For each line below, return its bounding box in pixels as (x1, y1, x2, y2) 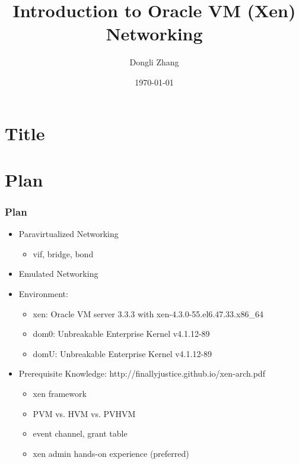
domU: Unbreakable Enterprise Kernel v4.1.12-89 (33, 347, 212, 359)
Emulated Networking (18, 267, 98, 280)
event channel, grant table (33, 427, 128, 440)
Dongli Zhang (129, 56, 179, 68)
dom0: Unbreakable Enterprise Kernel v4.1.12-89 (33, 327, 210, 340)
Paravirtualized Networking (18, 228, 119, 240)
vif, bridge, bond (33, 247, 94, 260)
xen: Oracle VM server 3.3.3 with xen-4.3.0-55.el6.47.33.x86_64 (33, 307, 263, 320)
